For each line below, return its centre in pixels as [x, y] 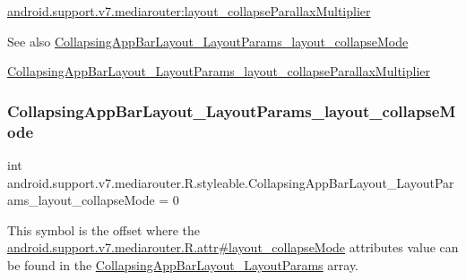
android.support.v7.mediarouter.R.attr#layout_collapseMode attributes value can [233, 247]
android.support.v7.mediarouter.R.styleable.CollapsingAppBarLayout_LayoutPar [231, 182]
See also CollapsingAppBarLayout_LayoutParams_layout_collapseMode [208, 41]
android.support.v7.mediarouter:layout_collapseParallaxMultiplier [189, 11]
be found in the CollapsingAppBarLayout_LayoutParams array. [183, 264]
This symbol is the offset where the [104, 229]
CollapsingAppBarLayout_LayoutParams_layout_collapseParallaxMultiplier [219, 71]
